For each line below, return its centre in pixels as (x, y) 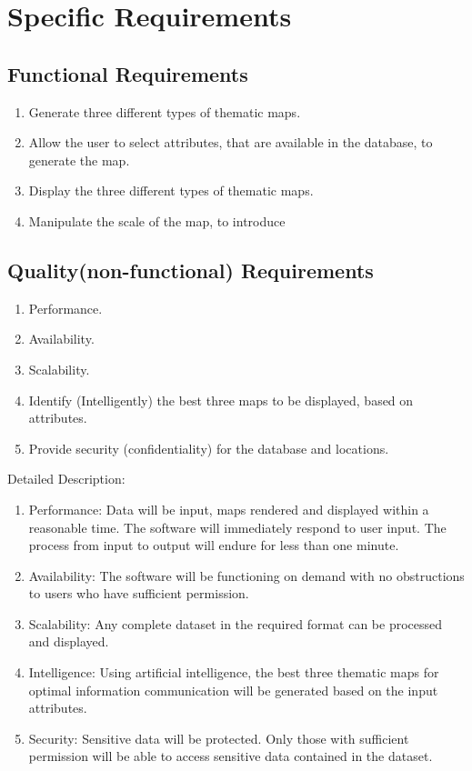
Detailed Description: (66, 479)
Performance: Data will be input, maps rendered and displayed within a (229, 509)
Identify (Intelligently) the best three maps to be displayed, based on (221, 400)
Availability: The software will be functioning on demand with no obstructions (246, 575)
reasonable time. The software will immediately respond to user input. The (237, 527)
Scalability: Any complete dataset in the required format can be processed (236, 623)
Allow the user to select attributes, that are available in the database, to (231, 142)
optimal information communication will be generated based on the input (233, 690)
